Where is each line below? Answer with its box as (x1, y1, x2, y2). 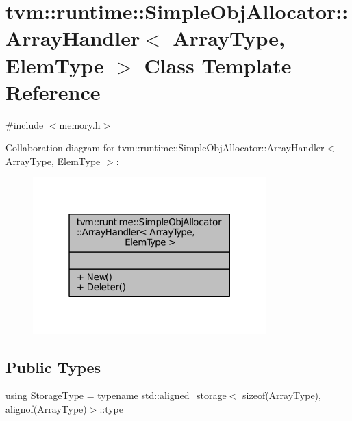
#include (5, 117, 44, 131)
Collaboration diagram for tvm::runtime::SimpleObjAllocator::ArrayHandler (5, 140, 325, 155)
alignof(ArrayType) (5, 402, 87, 416)
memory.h (59, 117, 101, 131)
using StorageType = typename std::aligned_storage (5, 388, 227, 403)
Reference (5, 77, 101, 105)
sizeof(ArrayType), (242, 388, 321, 403)
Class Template (144, 51, 292, 79)
